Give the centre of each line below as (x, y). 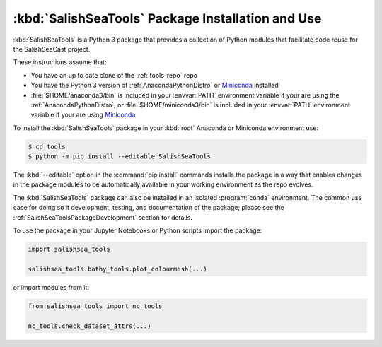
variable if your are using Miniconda (83, 115)
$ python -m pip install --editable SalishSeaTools (120, 157)
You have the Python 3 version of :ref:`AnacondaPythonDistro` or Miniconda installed (155, 86)
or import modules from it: (51, 287)
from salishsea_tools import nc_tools (95, 306)
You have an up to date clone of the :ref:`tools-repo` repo (114, 75)
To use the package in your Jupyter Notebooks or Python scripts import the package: (138, 230)
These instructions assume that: (60, 62)
